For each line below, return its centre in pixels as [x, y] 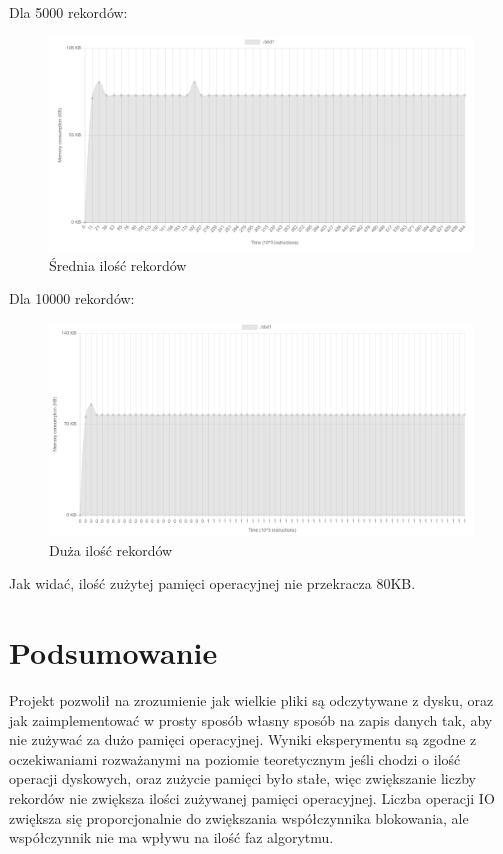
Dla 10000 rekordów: [72, 298]
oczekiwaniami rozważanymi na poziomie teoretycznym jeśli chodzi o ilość [235, 758]
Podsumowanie [113, 652]
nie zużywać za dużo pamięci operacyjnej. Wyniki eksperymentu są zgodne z [243, 739]
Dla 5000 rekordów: [68, 12]
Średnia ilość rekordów [118, 264]
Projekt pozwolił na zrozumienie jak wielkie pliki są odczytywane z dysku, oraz [251, 700]
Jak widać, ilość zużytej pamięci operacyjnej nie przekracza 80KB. [212, 583]
